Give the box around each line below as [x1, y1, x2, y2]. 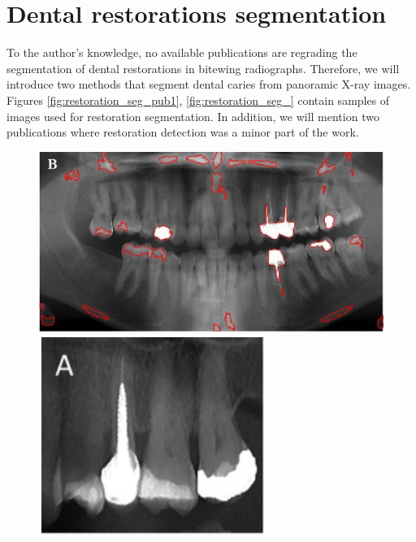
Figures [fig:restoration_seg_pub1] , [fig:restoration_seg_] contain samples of [6, 91, 390, 108]
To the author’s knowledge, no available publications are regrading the [6, 44, 357, 61]
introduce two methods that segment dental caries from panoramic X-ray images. [6, 76, 411, 93]
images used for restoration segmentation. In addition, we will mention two [6, 107, 379, 124]
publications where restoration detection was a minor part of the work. [6, 124, 359, 141]
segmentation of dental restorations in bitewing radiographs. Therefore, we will [6, 59, 400, 76]
